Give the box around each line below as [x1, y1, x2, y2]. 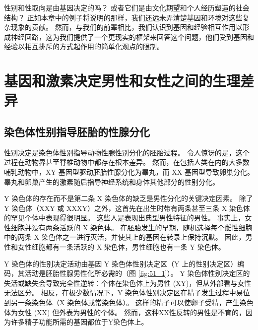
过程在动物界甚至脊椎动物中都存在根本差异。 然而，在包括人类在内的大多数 [4, 157, 250, 167]
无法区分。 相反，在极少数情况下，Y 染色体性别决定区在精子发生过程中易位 [4, 287, 250, 298]
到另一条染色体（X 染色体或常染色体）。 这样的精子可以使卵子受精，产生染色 [4, 297, 254, 308]
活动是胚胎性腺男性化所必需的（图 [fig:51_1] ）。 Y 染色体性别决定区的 [24, 268, 250, 278]
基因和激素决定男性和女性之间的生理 [4, 70, 241, 91]
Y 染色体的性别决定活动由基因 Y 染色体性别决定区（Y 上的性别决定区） [4, 258, 238, 268]
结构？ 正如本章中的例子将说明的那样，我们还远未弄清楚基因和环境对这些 [4, 12, 243, 22]
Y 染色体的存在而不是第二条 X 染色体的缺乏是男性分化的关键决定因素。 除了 [4, 193, 253, 203]
